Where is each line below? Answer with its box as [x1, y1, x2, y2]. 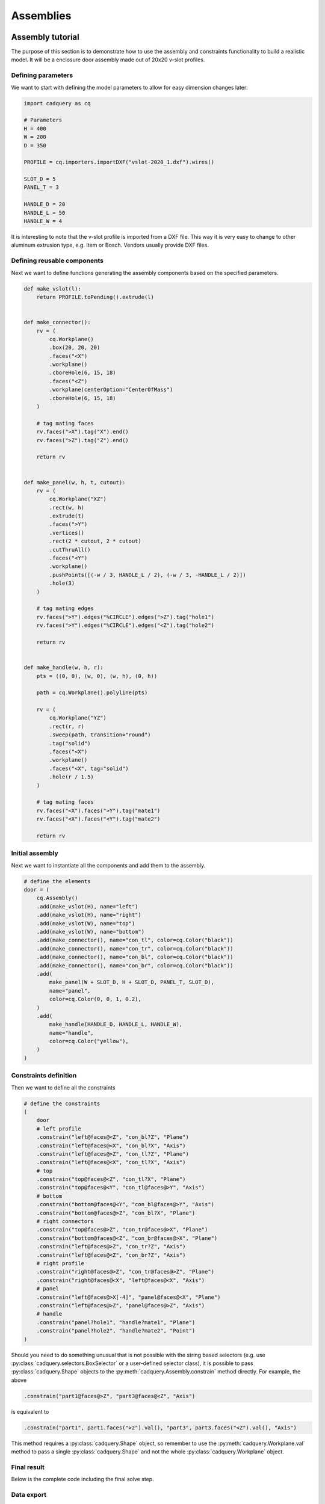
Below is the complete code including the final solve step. [11, 1476, 154, 1483]
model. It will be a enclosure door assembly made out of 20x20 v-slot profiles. [11, 56, 205, 63]
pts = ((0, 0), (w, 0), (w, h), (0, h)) [36, 673, 158, 679]
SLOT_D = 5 [23, 176, 56, 183]
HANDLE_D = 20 [23, 201, 66, 208]
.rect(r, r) [49, 723, 84, 730]
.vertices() [49, 529, 84, 536]
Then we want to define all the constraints [11, 1083, 116, 1091]
